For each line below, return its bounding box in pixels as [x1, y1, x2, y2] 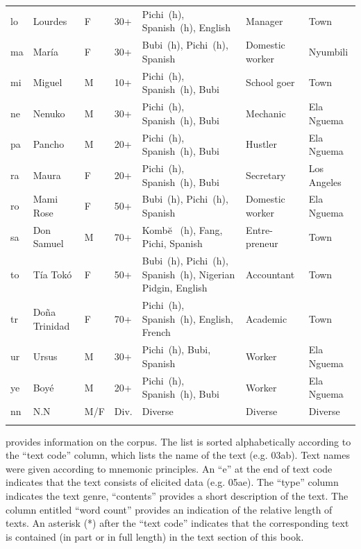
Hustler [246, 137, 277, 151]
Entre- [246, 222, 273, 237]
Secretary [246, 167, 286, 182]
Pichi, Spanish [142, 236, 203, 251]
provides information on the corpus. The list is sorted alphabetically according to [6, 434, 351, 448]
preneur [246, 236, 278, 251]
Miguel [33, 75, 62, 90]
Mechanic [246, 105, 286, 120]
